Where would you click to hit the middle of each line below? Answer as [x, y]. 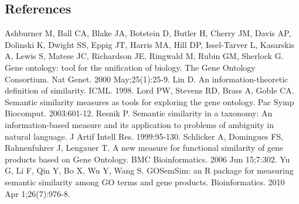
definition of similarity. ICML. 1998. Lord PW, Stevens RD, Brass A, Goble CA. [149, 90]
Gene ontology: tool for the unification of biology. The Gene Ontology [130, 67]
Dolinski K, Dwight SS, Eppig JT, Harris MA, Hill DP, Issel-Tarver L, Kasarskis [150, 44]
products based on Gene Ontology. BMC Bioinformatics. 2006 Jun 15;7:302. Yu [147, 159]
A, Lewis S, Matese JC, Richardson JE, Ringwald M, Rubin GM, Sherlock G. [144, 56]
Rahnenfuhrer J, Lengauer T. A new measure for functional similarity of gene [144, 148]
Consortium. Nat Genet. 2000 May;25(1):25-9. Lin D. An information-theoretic [147, 79]
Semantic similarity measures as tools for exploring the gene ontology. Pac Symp [149, 101]
